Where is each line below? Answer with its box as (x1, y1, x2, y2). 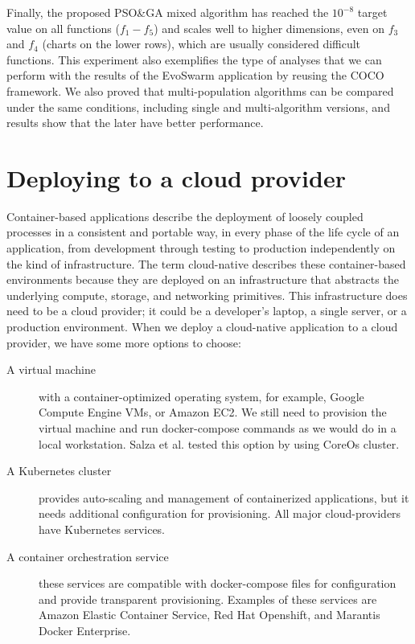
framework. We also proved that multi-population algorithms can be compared (6, 82, 394, 99)
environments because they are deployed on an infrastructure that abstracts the (6, 271, 399, 288)
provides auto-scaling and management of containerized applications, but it (39, 489, 409, 506)
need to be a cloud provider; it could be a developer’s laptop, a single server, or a (6, 302, 407, 319)
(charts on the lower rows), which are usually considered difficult (42, 35, 361, 52)
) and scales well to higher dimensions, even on (154, 19, 385, 36)
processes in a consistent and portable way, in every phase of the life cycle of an (6, 224, 400, 240)
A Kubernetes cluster (6, 462, 112, 479)
